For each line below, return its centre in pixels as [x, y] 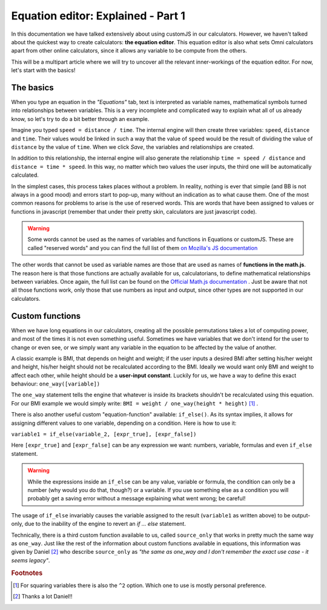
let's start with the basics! [43, 70]
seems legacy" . [31, 560]
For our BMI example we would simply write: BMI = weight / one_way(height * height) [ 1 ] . [135, 403]
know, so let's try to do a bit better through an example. [80, 119]
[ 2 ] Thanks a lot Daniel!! [43, 597]
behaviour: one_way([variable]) [55, 384]
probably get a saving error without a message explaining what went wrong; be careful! [137, 499]
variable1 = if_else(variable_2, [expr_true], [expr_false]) [104, 435]
